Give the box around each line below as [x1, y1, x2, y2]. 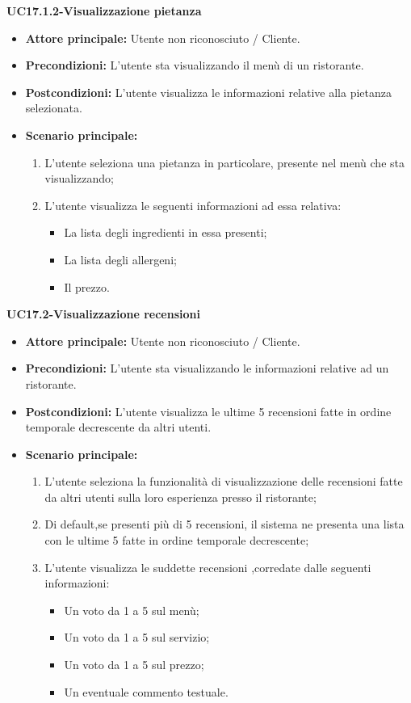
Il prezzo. [64, 278, 110, 295]
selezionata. [25, 99, 82, 116]
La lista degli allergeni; [64, 250, 177, 267]
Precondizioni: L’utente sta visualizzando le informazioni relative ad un [25, 360, 389, 377]
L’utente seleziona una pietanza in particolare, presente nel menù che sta [44, 154, 405, 170]
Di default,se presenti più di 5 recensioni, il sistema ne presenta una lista [44, 516, 405, 533]
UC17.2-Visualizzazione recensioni [6, 305, 200, 322]
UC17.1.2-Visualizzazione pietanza [6, 2, 202, 19]
